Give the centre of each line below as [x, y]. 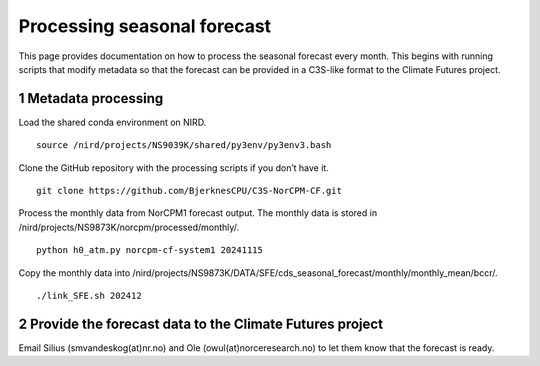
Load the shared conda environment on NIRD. [112, 122]
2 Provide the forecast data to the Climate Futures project [201, 323]
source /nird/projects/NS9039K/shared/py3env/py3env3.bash [184, 145]
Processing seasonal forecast [145, 26]
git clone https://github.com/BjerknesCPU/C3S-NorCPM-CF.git [189, 191]
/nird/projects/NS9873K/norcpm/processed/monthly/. [129, 227]
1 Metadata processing [91, 98]
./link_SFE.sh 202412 [89, 295]
